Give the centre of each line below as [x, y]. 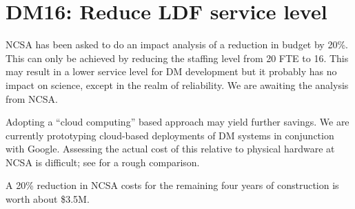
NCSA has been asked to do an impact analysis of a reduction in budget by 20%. [177, 44]
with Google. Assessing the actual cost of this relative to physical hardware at [170, 149]
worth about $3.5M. [48, 199]
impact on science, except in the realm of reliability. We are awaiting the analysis [177, 84]
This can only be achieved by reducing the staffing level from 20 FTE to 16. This [177, 58]
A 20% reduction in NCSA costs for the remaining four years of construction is [172, 185]
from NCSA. [32, 98]
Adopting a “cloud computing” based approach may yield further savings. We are [177, 122]
